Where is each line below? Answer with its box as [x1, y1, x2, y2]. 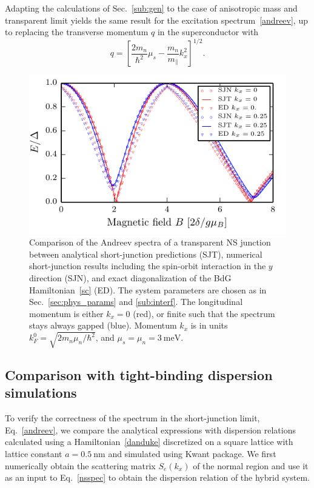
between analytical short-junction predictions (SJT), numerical [29, 247, 262, 260]
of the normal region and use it [193, 459, 309, 472]
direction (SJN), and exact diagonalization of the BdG [29, 272, 232, 284]
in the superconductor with [157, 25, 259, 38]
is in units [190, 319, 228, 332]
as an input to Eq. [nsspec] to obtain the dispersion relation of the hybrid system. [5, 471, 310, 484]
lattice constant [5, 447, 62, 460]
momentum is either [29, 307, 104, 319]
